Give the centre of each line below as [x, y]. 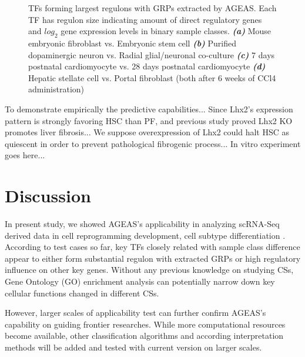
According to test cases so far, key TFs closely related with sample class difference [152, 247]
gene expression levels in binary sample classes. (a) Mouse [166, 31]
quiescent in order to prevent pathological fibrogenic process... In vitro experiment [153, 143]
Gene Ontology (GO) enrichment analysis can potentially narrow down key [140, 281]
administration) [56, 89]
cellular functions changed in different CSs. [82, 293]
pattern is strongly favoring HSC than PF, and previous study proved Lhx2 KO [149, 120]
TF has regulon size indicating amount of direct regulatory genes [145, 19]
